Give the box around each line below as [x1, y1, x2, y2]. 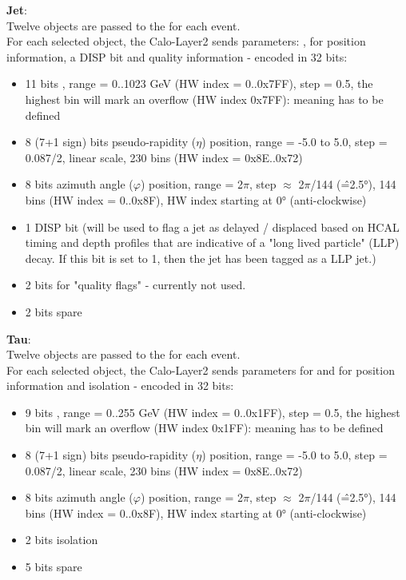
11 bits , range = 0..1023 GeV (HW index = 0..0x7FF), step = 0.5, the [25, 75, 373, 92]
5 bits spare [25, 558, 82, 575]
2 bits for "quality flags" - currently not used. [25, 276, 246, 293]
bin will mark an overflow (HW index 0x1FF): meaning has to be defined [25, 419, 384, 436]
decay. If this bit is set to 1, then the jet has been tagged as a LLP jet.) [25, 249, 376, 266]
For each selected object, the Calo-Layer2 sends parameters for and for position [6, 361, 395, 378]
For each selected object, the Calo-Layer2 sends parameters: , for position [6, 33, 366, 50]
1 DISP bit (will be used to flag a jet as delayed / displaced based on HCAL [25, 218, 400, 235]
